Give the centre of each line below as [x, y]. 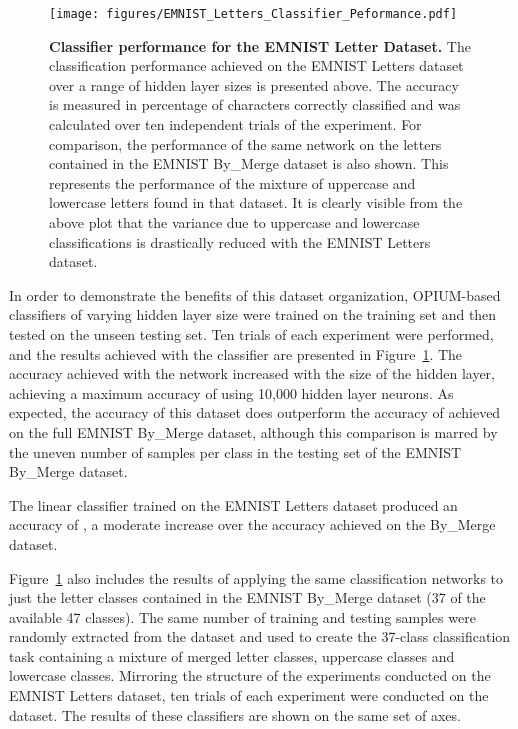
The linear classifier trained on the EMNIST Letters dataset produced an [233, 504]
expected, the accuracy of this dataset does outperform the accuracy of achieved [255, 412]
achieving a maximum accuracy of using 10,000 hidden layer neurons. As [231, 392]
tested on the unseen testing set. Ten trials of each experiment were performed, [251, 333]
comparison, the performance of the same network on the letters [245, 143]
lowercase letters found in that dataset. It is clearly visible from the [256, 202]
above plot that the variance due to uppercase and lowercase [234, 222]
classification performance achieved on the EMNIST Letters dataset [256, 65]
